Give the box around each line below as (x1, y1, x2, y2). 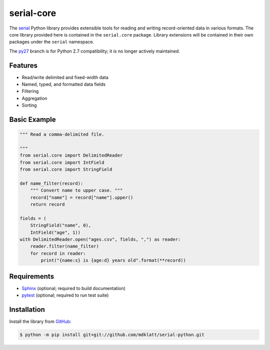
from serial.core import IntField (19, 159, 104, 165)
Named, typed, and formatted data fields (21, 81, 106, 87)
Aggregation (21, 95, 47, 101)
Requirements (9, 272, 54, 280)
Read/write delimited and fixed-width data (21, 74, 108, 80)
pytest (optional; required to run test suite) (21, 292, 109, 298)
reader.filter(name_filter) (30, 243, 99, 249)
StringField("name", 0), (30, 222, 91, 228)
